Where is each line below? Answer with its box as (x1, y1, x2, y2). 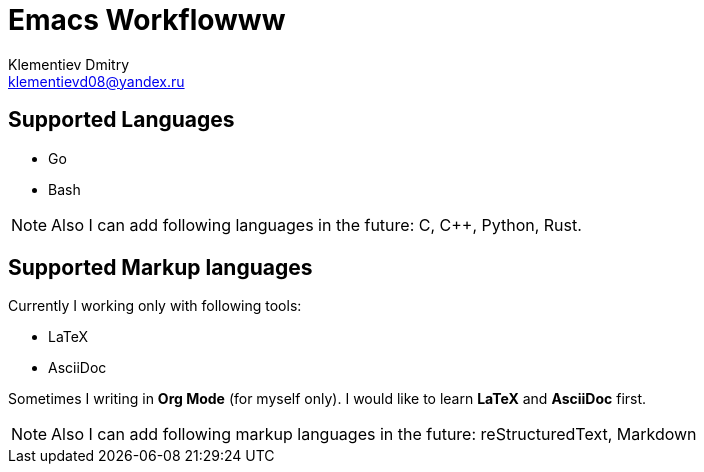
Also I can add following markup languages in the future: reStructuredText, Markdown (51, 424, 697, 445)
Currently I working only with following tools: (8, 297, 302, 315)
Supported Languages (8, 107, 235, 133)
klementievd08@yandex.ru (8, 72, 185, 90)
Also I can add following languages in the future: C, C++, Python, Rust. (51, 214, 582, 235)
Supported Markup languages (8, 255, 313, 281)
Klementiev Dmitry (8, 55, 130, 73)
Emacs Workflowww (8, 3, 286, 37)
